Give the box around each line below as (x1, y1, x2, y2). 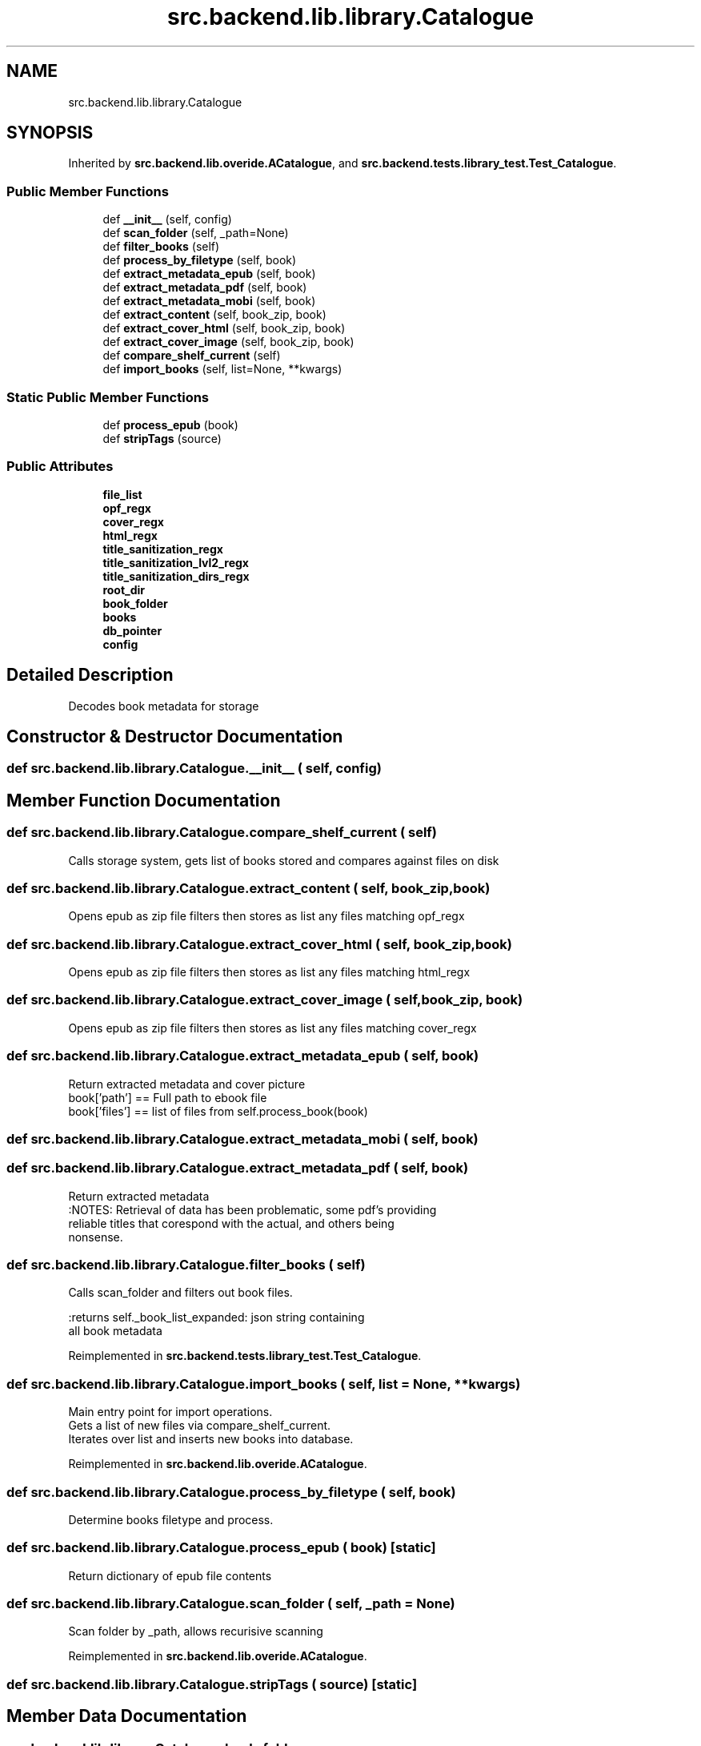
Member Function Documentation (6, 790, 281, 811)
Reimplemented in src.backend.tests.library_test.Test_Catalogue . (68, 1349, 422, 1363)
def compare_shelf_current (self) (102, 348, 281, 363)
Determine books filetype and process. (68, 1512, 274, 1527)
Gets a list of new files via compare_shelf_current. (68, 1418, 331, 1433)
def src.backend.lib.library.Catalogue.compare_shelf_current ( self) (6, 824, 438, 841)
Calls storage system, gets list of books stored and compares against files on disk (68, 853, 499, 867)
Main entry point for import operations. (68, 1405, 273, 1419)
